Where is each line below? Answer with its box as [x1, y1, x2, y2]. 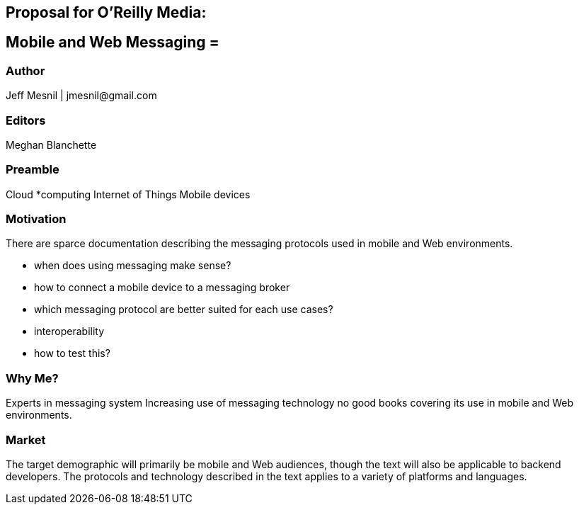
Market [6, 432, 46, 447]
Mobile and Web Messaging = [6, 33, 219, 52]
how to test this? [34, 347, 110, 360]
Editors [6, 113, 46, 127]
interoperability [34, 325, 105, 338]
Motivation [6, 212, 67, 227]
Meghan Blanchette [6, 138, 97, 151]
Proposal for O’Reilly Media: [6, 4, 207, 21]
